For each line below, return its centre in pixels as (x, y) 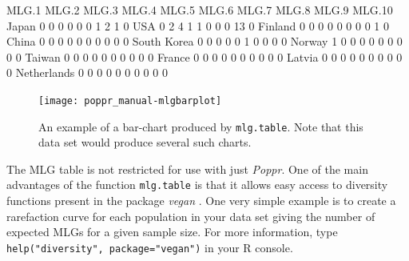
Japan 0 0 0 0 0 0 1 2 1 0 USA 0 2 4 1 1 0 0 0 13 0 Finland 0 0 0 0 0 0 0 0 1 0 (198, 25)
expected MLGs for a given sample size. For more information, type (172, 232)
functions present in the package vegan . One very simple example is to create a (201, 201)
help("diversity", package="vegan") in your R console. (150, 247)
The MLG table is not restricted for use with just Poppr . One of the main (187, 169)
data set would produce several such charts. (145, 142)
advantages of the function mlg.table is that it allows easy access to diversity (197, 185)
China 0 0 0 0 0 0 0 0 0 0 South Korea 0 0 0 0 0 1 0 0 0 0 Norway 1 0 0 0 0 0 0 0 (204, 41)
